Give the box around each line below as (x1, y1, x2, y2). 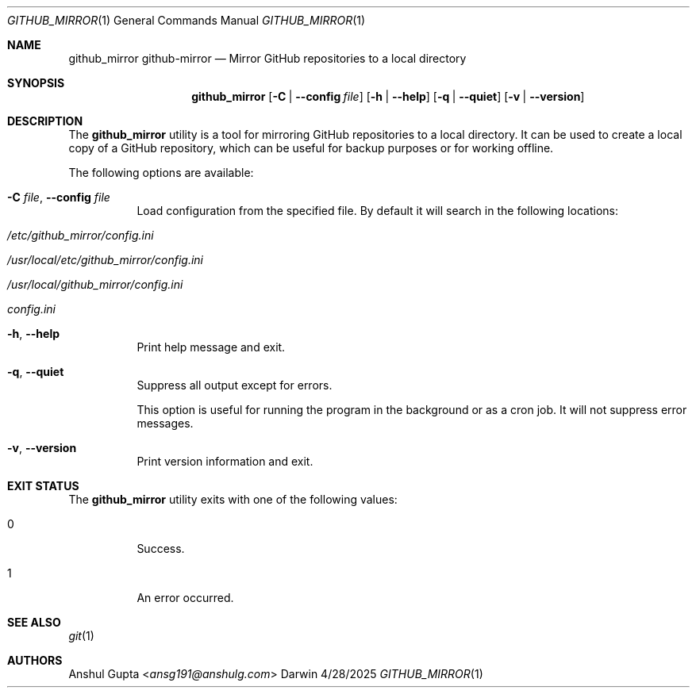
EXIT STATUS (7, 479, 79, 493)
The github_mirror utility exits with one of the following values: (68, 493, 398, 506)
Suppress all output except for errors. (137, 378, 333, 392)
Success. (137, 542, 185, 555)
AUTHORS (7, 654, 63, 667)
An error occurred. (137, 591, 234, 604)
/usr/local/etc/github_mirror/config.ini (7, 253, 203, 266)
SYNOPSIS (7, 76, 65, 90)
